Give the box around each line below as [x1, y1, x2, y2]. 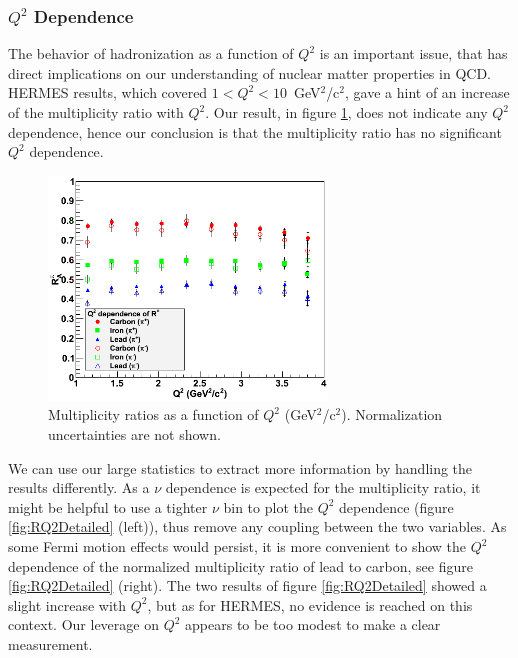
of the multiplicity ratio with [8, 102, 184, 122]
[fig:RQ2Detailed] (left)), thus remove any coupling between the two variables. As [8, 516, 507, 537]
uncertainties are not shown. [48, 424, 221, 445]
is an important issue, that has [319, 43, 508, 64]
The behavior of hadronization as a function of [8, 43, 294, 64]
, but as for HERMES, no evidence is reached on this [147, 594, 473, 615]
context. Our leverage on [8, 614, 159, 635]
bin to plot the [223, 496, 313, 517]
